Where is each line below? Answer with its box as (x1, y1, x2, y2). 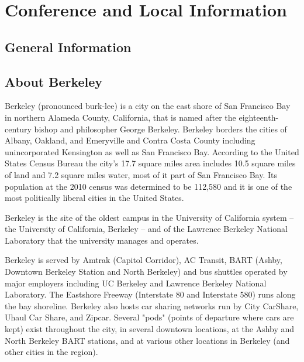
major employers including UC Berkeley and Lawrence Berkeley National (5, 276, 267, 289)
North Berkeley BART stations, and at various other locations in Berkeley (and (5, 334, 290, 346)
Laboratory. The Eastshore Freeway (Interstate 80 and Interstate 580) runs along (5, 288, 296, 300)
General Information (5, 37, 132, 56)
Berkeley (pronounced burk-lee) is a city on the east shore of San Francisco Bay (5, 100, 291, 112)
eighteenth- (239, 111, 279, 123)
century (5, 122, 32, 135)
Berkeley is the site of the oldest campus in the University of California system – (5, 211, 294, 223)
